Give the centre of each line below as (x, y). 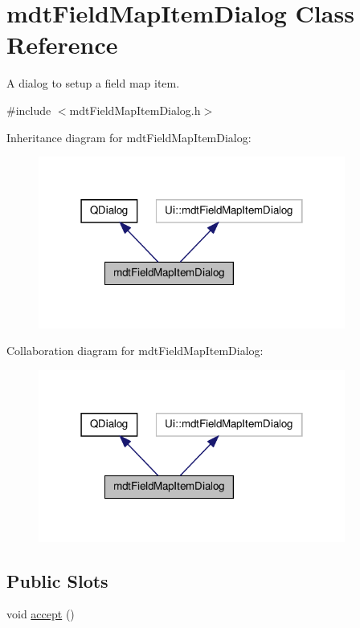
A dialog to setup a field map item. (93, 83)
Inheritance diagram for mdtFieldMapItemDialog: (129, 137)
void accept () (41, 614)
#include (29, 110)
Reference (62, 45)
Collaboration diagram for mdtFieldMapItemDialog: (135, 351)
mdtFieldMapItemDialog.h (135, 110)
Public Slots (57, 580)
